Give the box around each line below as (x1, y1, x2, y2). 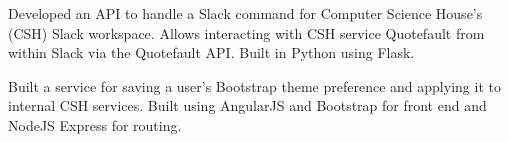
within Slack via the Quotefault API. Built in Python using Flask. (8, 42, 415, 63)
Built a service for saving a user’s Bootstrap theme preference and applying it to (8, 75, 501, 96)
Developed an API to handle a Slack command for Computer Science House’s (8, 3, 483, 23)
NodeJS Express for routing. (8, 114, 182, 135)
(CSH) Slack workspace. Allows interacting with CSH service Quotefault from (8, 22, 485, 43)
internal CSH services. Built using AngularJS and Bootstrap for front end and (8, 95, 487, 116)
